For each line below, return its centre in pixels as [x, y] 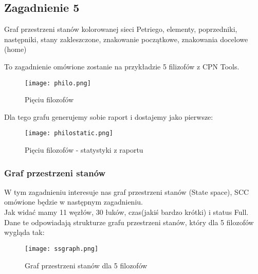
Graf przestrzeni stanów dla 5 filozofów [86, 265]
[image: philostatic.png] [69, 133]
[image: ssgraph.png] [62, 249]
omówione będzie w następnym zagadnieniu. [73, 202]
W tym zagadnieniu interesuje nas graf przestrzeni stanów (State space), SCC [127, 191]
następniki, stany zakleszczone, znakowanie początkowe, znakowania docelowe [126, 39]
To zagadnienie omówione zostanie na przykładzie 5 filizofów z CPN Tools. [122, 66]
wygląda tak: [24, 232]
